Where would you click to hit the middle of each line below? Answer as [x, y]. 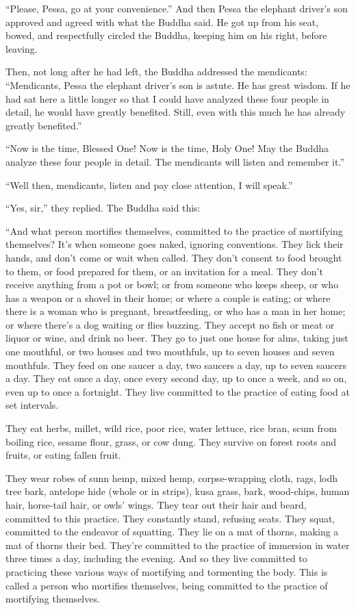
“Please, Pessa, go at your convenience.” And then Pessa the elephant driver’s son [177, 8]
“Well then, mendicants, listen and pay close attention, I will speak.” [149, 185]
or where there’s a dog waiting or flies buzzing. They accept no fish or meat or [170, 324]
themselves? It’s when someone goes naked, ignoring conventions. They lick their [175, 244]
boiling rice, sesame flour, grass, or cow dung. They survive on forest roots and [171, 441]
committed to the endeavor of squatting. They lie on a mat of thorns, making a [172, 532]
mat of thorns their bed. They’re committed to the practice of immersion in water [178, 545]
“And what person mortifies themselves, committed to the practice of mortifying [174, 230]
